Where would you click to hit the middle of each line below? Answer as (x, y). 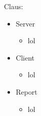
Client (25, 57)
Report (26, 91)
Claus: (14, 6)
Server (25, 23)
